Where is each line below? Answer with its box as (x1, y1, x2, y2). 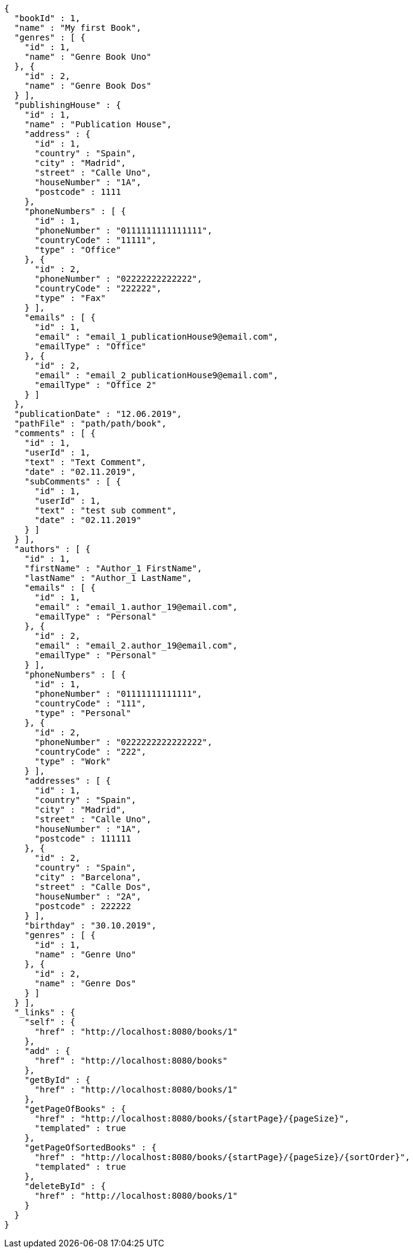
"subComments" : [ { (24, 477, 121, 486)
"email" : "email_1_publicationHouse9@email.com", (34, 332, 279, 341)
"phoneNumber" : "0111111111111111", (34, 226, 213, 235)
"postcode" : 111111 (34, 834, 131, 843)
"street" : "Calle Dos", (34, 882, 152, 892)
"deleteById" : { (24, 1181, 106, 1191)
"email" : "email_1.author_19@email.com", (34, 602, 238, 612)
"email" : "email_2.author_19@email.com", (34, 641, 238, 650)
